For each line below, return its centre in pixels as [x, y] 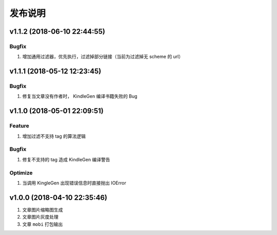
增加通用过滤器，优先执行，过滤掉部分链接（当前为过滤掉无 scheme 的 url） [103, 57]
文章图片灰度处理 [40, 217]
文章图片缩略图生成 [43, 209]
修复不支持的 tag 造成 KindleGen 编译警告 [66, 159]
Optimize [21, 173]
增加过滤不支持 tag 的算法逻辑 [54, 136]
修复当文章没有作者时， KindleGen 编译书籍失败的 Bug [80, 96]
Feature [19, 126]
